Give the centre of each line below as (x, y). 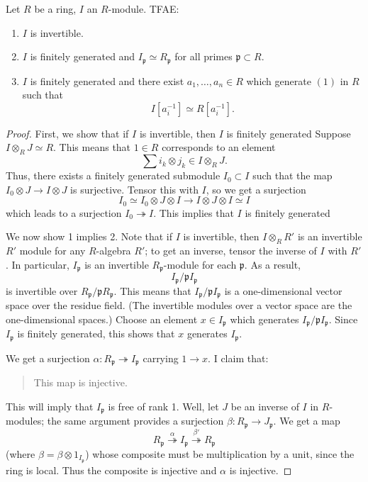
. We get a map (307, 421)
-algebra (113, 251)
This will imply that (50, 406)
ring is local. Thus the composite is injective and (111, 470)
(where (21, 453)
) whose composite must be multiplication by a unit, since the (220, 453)
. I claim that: (238, 358)
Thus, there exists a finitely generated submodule (113, 175)
